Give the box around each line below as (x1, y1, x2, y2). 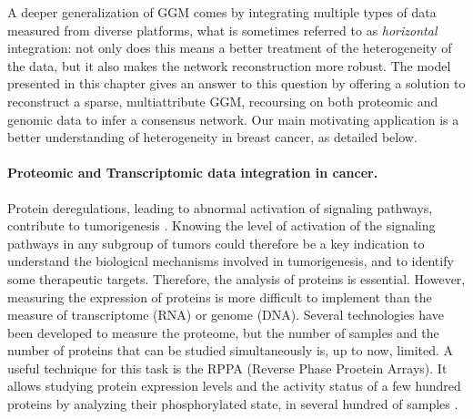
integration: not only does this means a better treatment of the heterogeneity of (7, 38, 452, 57)
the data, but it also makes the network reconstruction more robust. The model (7, 56, 451, 75)
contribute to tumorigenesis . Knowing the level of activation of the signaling (7, 216, 436, 235)
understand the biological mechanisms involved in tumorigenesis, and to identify (7, 251, 454, 271)
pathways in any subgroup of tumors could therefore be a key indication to (7, 233, 425, 252)
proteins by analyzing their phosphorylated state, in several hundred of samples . (7, 394, 458, 414)
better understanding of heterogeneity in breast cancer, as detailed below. (7, 128, 418, 147)
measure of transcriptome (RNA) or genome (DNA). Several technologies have (7, 305, 444, 324)
